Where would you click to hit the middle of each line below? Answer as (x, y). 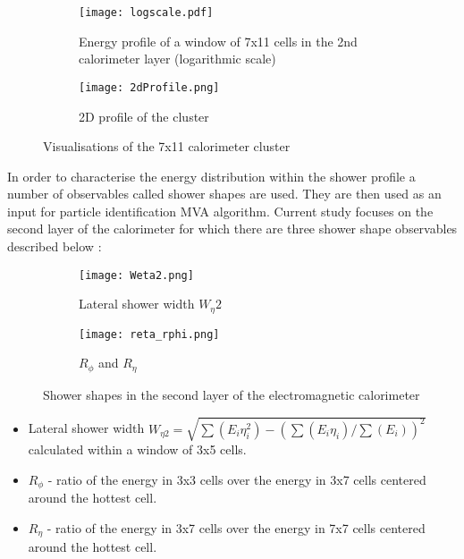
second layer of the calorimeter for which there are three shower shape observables (232, 229)
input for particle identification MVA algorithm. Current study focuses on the (220, 211)
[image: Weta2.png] (136, 275)
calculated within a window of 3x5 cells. (137, 449)
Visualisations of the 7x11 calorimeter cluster (167, 146)
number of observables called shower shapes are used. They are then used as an (224, 194)
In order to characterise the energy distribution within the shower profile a (211, 176)
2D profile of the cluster (144, 116)
